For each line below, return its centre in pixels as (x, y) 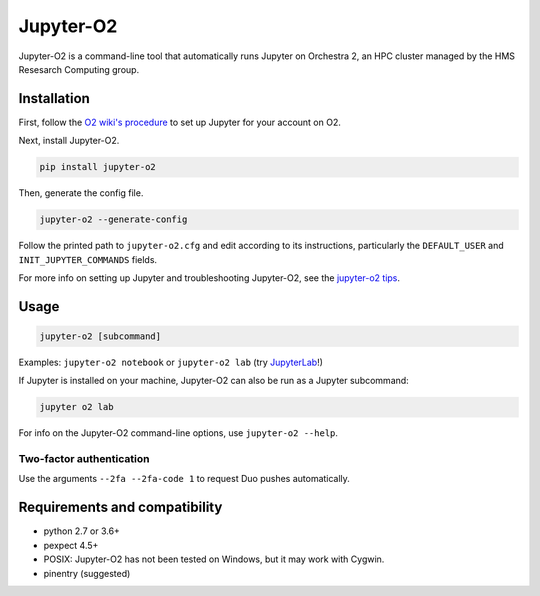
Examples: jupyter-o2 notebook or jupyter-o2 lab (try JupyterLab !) (171, 362)
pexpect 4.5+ (71, 545)
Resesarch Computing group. (79, 69)
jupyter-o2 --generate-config (113, 219)
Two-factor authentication (84, 459)
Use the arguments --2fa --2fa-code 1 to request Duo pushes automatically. (184, 479)
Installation (54, 98)
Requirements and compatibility (120, 507)
